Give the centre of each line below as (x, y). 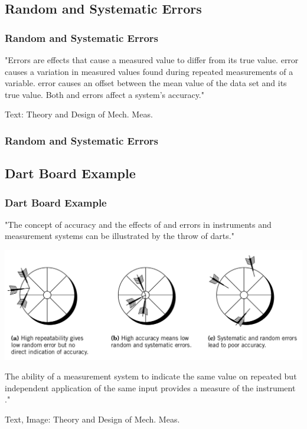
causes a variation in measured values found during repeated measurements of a (149, 71)
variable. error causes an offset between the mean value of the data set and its (146, 83)
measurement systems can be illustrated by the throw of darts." (120, 236)
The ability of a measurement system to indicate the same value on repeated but (151, 376)
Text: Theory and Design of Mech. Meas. (79, 114)
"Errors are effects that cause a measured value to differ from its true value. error (152, 60)
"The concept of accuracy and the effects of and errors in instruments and (138, 224)
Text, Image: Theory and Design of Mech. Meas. (92, 419)
